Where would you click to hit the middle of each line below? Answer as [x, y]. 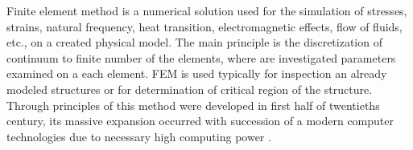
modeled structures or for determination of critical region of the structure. [190, 89]
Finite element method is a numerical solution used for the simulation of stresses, [207, 10]
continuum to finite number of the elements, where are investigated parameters [201, 57]
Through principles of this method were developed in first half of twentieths [193, 105]
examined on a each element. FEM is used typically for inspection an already [197, 73]
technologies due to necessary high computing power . [139, 136]
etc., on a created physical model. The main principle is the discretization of [194, 42]
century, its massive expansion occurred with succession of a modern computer [200, 121]
